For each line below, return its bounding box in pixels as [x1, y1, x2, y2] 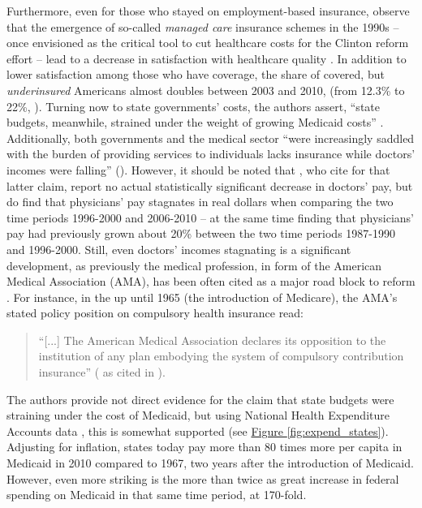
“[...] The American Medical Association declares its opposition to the [38, 331, 386, 348]
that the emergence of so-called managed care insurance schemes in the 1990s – [6, 18, 399, 35]
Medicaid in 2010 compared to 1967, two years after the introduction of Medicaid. [6, 454, 414, 471]
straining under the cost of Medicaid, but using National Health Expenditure [6, 407, 390, 424]
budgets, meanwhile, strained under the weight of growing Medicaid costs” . [6, 114, 384, 131]
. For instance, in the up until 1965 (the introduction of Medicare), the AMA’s [6, 288, 398, 305]
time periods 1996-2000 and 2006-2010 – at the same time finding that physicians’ [6, 209, 414, 226]
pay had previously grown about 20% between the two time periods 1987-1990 [6, 225, 395, 242]
